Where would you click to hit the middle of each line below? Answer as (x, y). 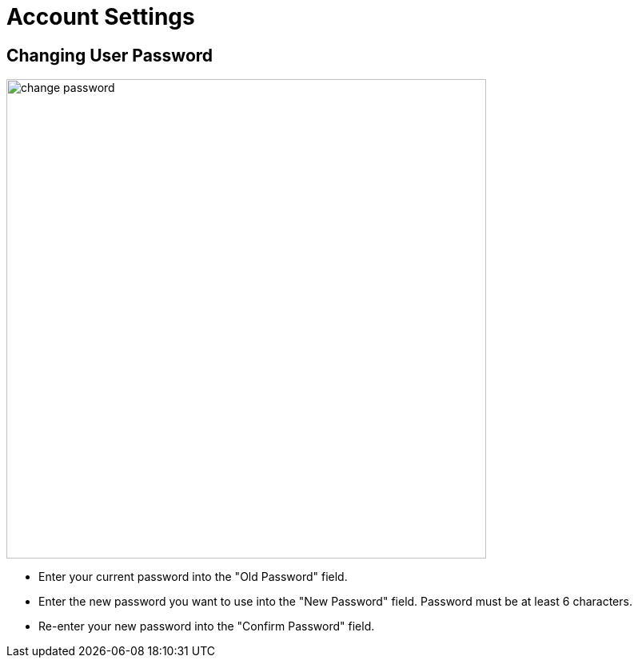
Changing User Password (110, 55)
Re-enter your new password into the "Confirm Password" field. (207, 626)
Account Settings (101, 17)
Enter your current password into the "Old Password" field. (193, 577)
